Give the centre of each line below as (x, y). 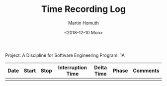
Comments (146, 71)
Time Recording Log (83, 9)
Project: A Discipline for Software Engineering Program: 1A (65, 55)
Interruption (73, 67)
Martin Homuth (83, 23)
